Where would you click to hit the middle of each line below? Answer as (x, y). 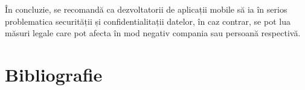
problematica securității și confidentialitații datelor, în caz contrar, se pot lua (148, 21)
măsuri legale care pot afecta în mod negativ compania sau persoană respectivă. (153, 33)
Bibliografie (54, 74)
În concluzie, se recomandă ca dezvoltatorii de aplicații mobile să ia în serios (146, 9)
